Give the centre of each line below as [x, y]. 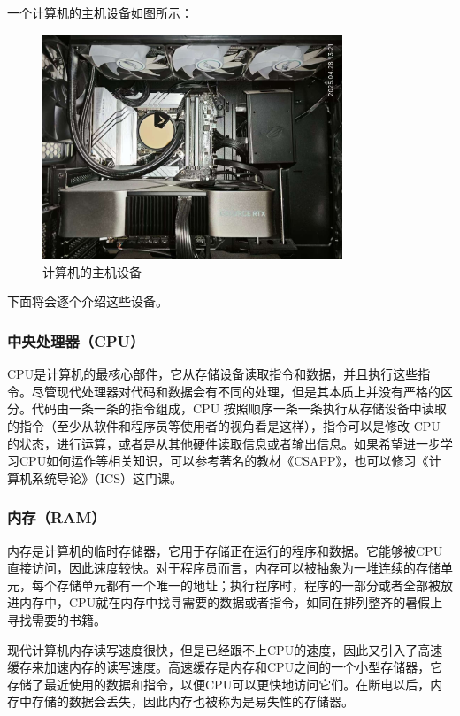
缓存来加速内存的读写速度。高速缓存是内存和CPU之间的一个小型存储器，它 [225, 667]
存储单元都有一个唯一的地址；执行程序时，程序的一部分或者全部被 [248, 585]
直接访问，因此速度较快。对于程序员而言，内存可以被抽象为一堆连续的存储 [224, 568]
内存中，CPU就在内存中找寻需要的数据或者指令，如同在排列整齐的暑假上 [231, 602]
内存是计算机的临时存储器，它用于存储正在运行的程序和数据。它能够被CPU [225, 550]
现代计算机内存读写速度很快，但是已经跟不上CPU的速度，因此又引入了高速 [225, 649]
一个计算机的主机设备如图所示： [100, 12]
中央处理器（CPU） [76, 340]
